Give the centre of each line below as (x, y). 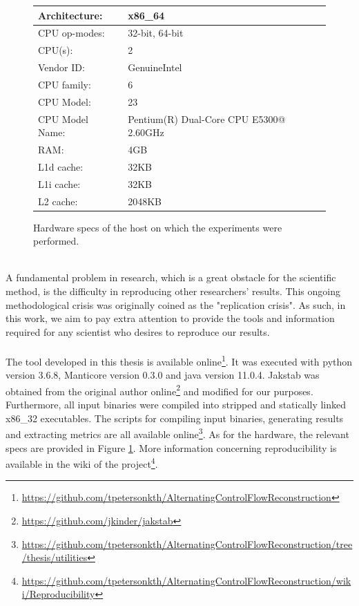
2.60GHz (146, 132)
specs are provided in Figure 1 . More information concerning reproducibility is (171, 447)
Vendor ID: (61, 67)
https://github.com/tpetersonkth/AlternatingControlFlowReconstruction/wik (186, 580)
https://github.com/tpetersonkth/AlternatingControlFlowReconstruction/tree (187, 543)
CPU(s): (56, 50)
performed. (56, 241)
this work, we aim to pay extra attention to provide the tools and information (170, 318)
